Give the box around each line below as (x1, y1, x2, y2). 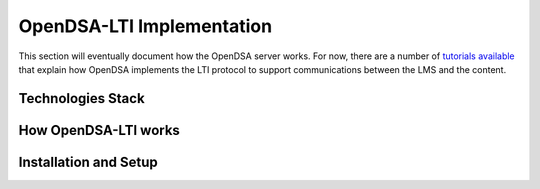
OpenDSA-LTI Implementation (18, 15, 273, 37)
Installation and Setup (18, 153, 159, 170)
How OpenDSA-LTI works (18, 121, 180, 139)
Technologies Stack (18, 90, 145, 107)
